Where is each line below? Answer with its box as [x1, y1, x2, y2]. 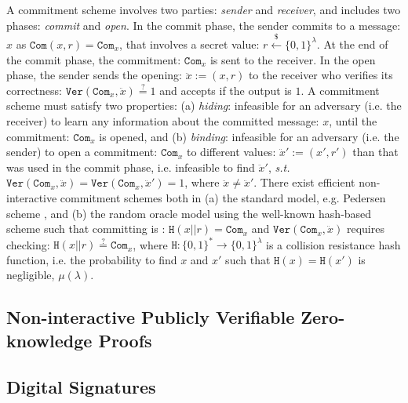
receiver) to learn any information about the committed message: [6, 112, 319, 129]
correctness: [6, 82, 62, 98]
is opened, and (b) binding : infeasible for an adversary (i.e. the [99, 128, 399, 144]
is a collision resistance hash [266, 236, 401, 252]
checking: [6, 236, 50, 252]
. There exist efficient [253, 174, 355, 191]
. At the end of [316, 35, 388, 52]
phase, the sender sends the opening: [6, 67, 182, 83]
